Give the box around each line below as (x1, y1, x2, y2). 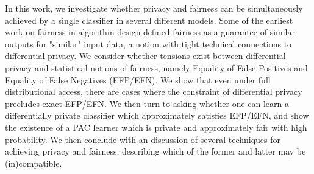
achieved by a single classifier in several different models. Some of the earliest (5, 13, 293, 26)
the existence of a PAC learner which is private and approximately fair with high (5, 120, 307, 133)
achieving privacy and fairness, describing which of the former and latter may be (5, 145, 306, 158)
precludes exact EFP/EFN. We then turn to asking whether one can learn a (5, 97, 290, 110)
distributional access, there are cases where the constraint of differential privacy (5, 85, 302, 98)
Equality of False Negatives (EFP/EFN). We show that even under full (5, 73, 271, 86)
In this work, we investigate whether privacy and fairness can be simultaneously (5, 2, 303, 14)
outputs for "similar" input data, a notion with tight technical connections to (5, 37, 292, 50)
